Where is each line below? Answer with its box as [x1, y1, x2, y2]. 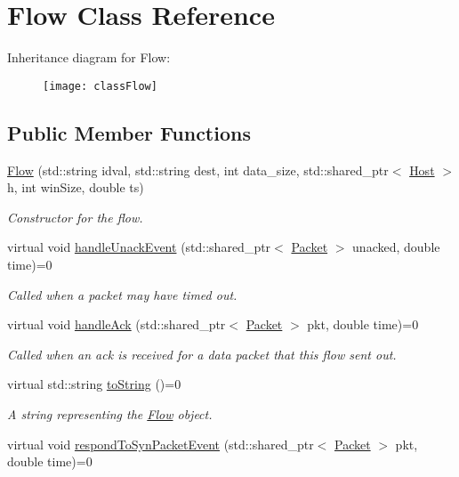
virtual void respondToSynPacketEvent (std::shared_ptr [7, 434, 314, 453]
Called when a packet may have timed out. [7, 285, 238, 303]
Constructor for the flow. [7, 207, 143, 226]
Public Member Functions [7, 118, 251, 146]
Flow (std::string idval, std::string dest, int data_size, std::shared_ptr [7, 160, 389, 179]
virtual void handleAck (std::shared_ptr [7, 315, 226, 334]
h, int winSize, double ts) [7, 178, 144, 197]
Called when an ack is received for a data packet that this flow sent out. [7, 344, 397, 363]
